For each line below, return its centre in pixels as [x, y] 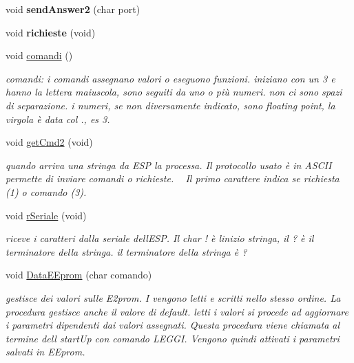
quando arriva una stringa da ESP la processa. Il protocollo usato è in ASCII [169, 165]
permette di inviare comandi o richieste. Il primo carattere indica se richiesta [173, 178]
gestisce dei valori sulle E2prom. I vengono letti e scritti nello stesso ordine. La [173, 297]
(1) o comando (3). [46, 191]
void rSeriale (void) [46, 215]
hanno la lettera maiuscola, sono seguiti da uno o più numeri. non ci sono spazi [174, 92]
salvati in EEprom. [45, 352]
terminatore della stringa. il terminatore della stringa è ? [126, 251]
